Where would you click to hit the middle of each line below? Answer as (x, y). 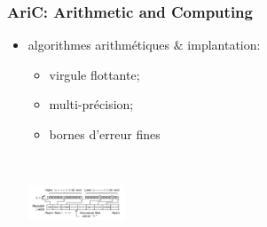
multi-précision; (91, 104)
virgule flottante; (94, 74)
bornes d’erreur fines (105, 134)
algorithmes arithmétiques (99, 45)
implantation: (224, 45)
